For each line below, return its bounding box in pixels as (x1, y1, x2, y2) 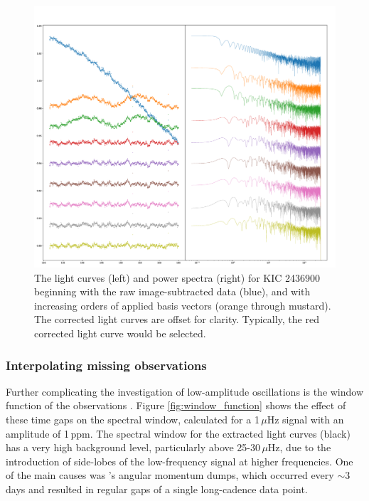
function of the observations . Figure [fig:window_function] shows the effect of (6, 398, 346, 413)
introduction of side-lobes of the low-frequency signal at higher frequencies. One (6, 453, 353, 468)
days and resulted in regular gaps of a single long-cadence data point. (6, 482, 308, 497)
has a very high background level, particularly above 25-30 (6, 440, 261, 455)
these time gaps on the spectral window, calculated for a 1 (6, 412, 260, 427)
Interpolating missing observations (6, 356, 207, 374)
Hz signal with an (267, 412, 344, 427)
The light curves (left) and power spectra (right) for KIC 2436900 (34, 270, 321, 285)
